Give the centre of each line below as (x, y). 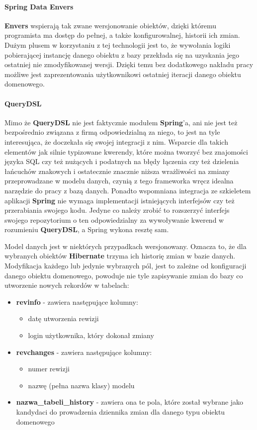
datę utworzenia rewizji (63, 318)
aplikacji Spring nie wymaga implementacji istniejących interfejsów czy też (120, 200)
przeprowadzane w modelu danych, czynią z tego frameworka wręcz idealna (119, 181)
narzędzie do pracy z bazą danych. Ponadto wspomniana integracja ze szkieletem (128, 190)
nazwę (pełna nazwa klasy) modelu (81, 385)
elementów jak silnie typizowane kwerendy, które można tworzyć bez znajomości (126, 151)
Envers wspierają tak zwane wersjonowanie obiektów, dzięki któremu (111, 25)
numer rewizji (49, 369)
